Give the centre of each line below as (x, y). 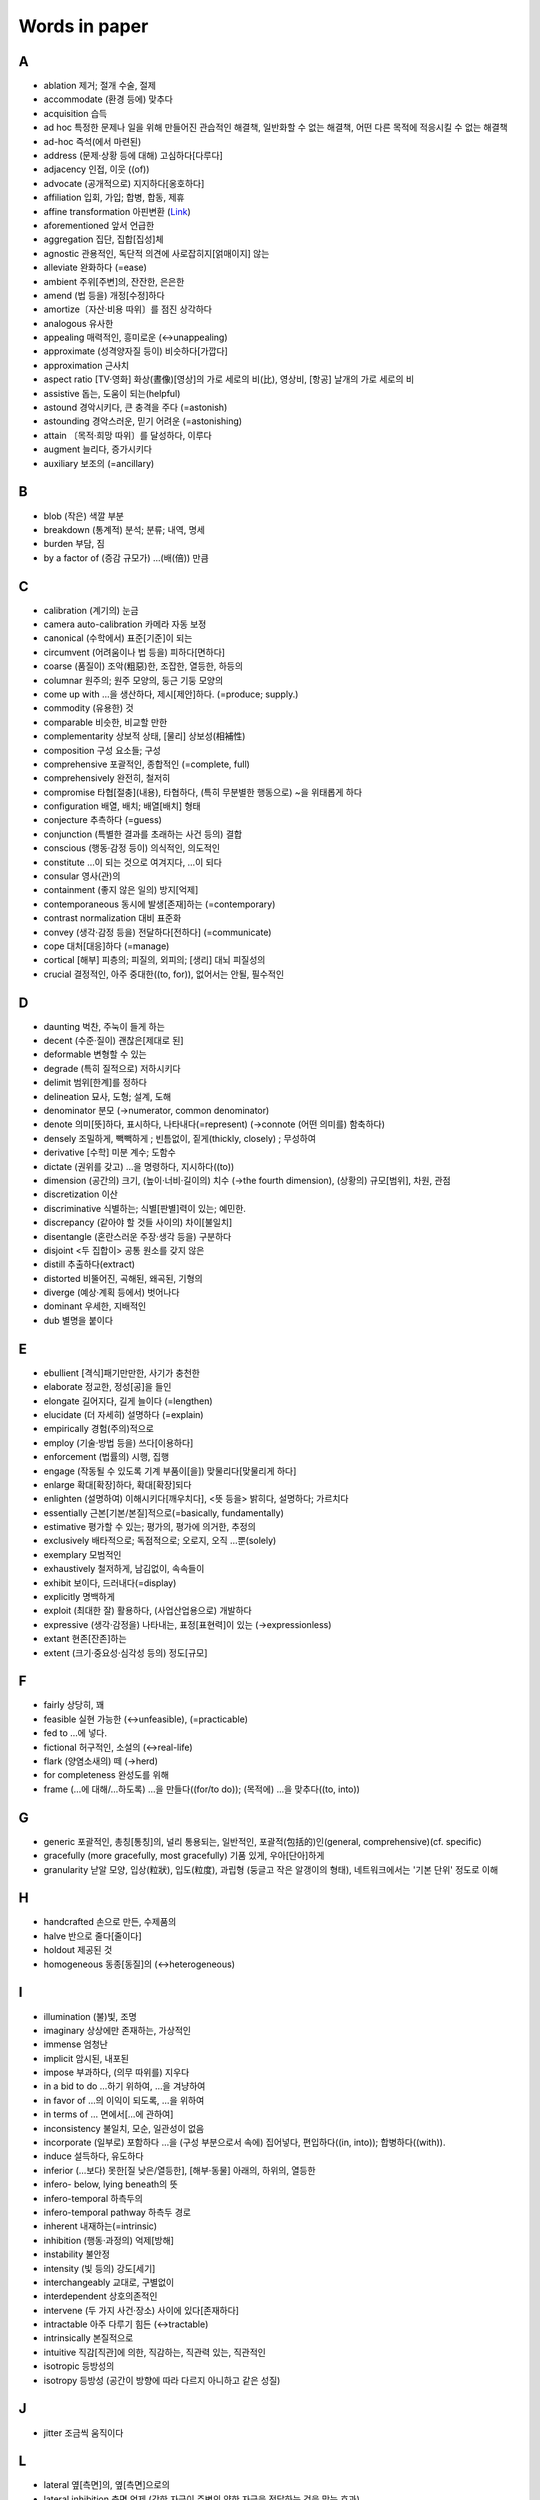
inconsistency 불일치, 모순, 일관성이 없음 (124, 2128)
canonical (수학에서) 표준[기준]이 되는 (118, 638)
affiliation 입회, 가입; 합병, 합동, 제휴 (114, 197)
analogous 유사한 (78, 323)
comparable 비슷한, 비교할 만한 (105, 722)
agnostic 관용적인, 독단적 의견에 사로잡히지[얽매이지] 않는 (156, 253)
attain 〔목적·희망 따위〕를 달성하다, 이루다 (127, 435)
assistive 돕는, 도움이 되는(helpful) (112, 393)
